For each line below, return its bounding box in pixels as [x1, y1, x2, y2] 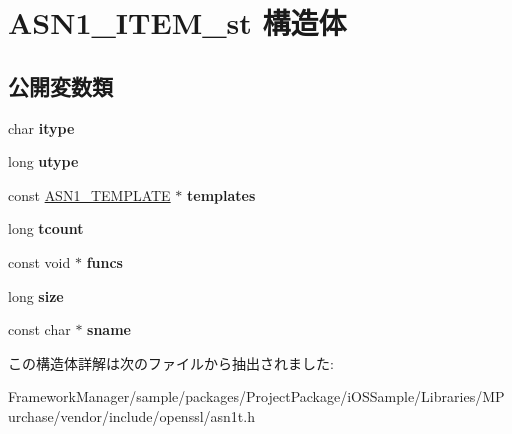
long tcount [8, 218, 84, 239]
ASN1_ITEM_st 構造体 [8, 2, 347, 43]
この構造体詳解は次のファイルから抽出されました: [8, 352, 334, 373]
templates [187, 184, 256, 205]
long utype [8, 151, 79, 172]
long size [8, 285, 64, 306]
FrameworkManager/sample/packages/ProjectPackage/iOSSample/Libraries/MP [8, 386, 505, 407]
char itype [8, 117, 75, 138]
